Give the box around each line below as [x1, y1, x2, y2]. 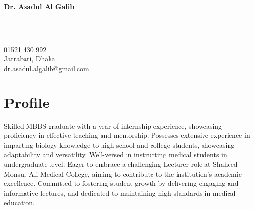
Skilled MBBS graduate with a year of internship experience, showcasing [4, 120, 222, 131]
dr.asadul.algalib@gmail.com [4, 63, 89, 73]
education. [4, 197, 35, 208]
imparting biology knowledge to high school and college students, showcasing [4, 139, 235, 150]
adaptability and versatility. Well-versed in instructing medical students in [4, 149, 227, 159]
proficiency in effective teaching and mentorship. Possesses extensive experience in [4, 130, 250, 140]
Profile [4, 92, 50, 112]
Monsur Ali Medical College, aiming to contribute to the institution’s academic [4, 168, 242, 179]
